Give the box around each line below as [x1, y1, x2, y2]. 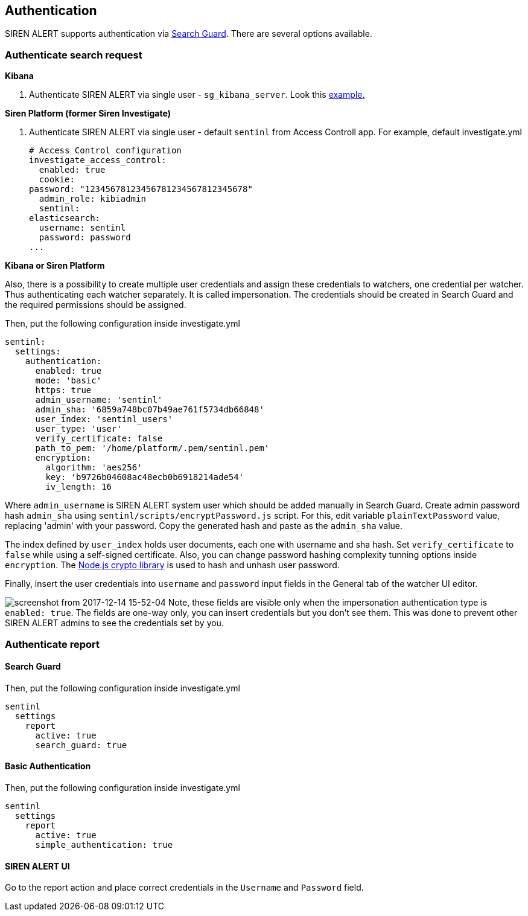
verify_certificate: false [35, 434, 163, 444]
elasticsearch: [29, 213, 101, 223]
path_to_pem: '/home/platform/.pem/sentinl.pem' [35, 443, 270, 453]
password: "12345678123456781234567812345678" [29, 184, 253, 194]
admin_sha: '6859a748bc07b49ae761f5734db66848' [35, 405, 264, 415]
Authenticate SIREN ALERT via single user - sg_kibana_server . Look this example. [29, 89, 365, 100]
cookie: [39, 175, 75, 185]
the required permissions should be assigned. [5, 299, 186, 310]
